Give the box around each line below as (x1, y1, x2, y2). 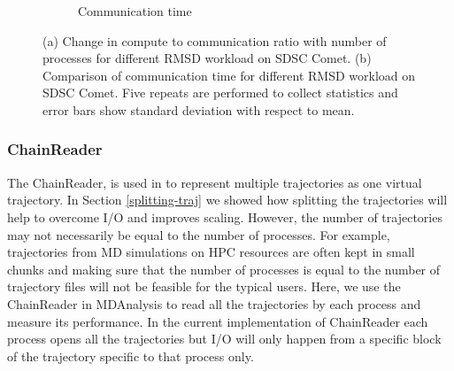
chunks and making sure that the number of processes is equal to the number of (7, 259, 441, 278)
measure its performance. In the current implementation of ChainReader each (7, 312, 428, 330)
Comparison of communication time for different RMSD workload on (42, 66, 416, 84)
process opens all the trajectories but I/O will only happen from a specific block (7, 329, 442, 348)
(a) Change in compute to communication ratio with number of (42, 31, 387, 50)
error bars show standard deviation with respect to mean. (42, 100, 355, 119)
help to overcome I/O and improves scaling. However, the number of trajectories (7, 207, 442, 226)
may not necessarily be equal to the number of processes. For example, (7, 225, 390, 243)
